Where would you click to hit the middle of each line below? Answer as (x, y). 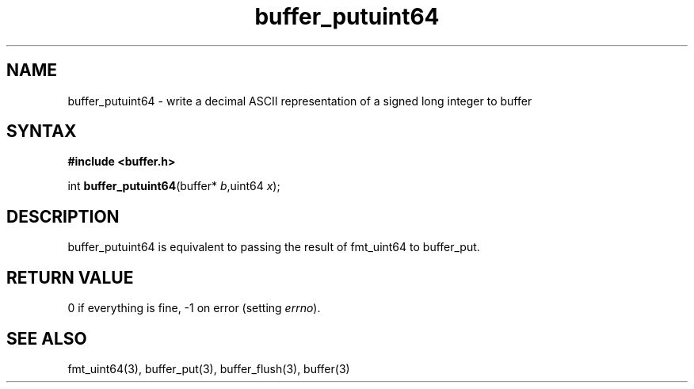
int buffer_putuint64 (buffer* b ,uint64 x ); (174, 186)
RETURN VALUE (70, 277)
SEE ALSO (47, 338)
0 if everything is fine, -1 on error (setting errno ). (194, 308)
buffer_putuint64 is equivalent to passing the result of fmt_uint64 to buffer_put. (274, 247)
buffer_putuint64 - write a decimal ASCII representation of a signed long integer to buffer (300, 101)
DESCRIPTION (63, 216)
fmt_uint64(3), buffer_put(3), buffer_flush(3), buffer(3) (209, 368)
